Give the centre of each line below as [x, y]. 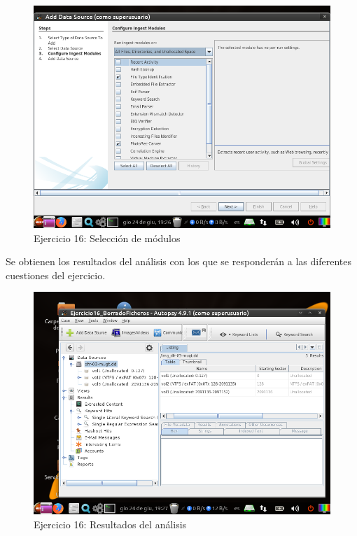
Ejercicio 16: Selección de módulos [107, 238]
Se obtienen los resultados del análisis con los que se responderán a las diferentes [179, 261]
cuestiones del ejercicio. [56, 275]
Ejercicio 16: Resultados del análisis [110, 524]
